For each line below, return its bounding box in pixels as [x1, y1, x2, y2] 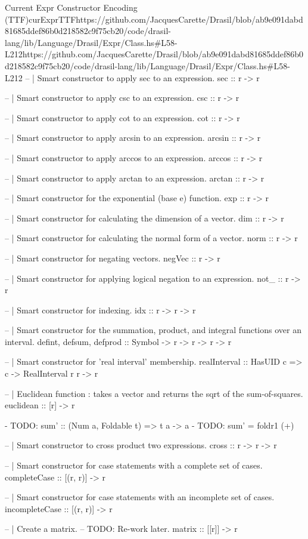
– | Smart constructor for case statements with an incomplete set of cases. [5, 491, 275, 503]
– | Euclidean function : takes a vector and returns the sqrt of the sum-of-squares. [5, 387, 303, 399]
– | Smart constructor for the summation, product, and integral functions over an [5, 324, 301, 336]
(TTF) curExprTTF [5, 13, 76, 25]
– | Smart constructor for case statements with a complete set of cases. [5, 459, 263, 472]
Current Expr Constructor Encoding [5, 1, 138, 13]
